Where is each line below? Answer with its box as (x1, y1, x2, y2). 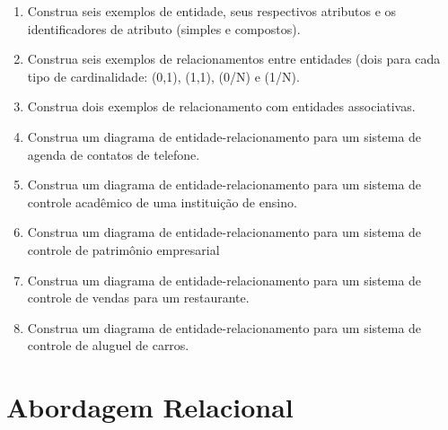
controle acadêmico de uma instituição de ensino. (27, 192, 297, 211)
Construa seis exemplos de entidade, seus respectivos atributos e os (27, 2, 397, 20)
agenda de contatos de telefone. (27, 145, 200, 163)
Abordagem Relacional (6, 389, 294, 426)
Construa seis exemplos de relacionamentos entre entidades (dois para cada (27, 49, 441, 68)
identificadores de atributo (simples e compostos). (27, 19, 301, 38)
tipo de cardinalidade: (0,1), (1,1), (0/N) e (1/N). (27, 66, 300, 85)
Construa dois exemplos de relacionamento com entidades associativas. (27, 97, 416, 116)
